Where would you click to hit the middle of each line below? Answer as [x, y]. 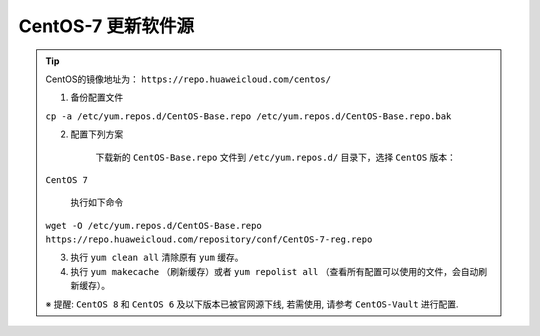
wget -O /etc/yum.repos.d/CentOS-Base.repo [153, 225]
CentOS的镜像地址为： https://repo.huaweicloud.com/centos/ [188, 79]
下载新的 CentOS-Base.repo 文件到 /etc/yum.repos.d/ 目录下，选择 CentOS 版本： [276, 157]
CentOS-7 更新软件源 [106, 26]
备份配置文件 [97, 97]
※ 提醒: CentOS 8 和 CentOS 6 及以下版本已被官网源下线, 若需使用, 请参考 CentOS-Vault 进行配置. [252, 304]
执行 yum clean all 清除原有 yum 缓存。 [157, 257]
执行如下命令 [97, 202]
